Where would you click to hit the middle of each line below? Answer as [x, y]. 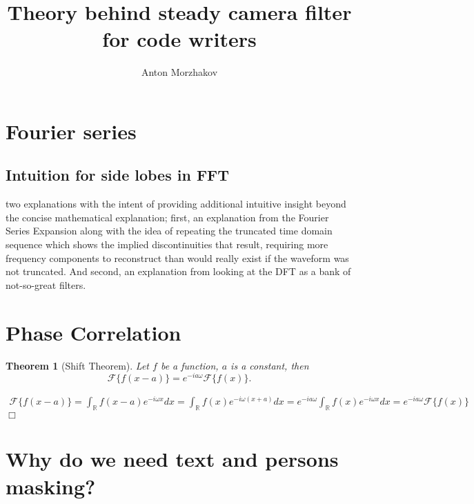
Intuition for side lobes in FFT [118, 175]
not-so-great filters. [46, 284]
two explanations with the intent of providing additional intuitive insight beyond [176, 204]
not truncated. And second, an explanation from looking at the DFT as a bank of [178, 271]
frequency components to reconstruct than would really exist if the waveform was [177, 258]
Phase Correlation [93, 332]
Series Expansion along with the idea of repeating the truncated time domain [169, 231]
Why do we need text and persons [172, 459]
